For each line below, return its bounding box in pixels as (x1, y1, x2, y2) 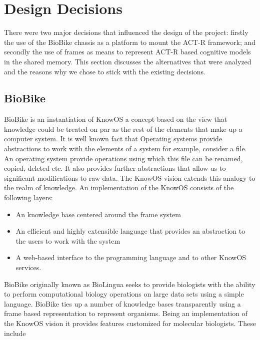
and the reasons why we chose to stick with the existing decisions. (4, 66, 206, 76)
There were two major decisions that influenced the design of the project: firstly (4, 27, 248, 37)
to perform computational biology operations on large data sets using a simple (4, 289, 244, 299)
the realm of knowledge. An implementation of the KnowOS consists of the (4, 182, 234, 193)
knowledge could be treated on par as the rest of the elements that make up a (4, 123, 242, 134)
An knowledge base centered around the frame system (15, 209, 181, 219)
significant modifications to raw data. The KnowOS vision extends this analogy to (4, 172, 255, 183)
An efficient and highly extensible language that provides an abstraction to (15, 226, 245, 236)
